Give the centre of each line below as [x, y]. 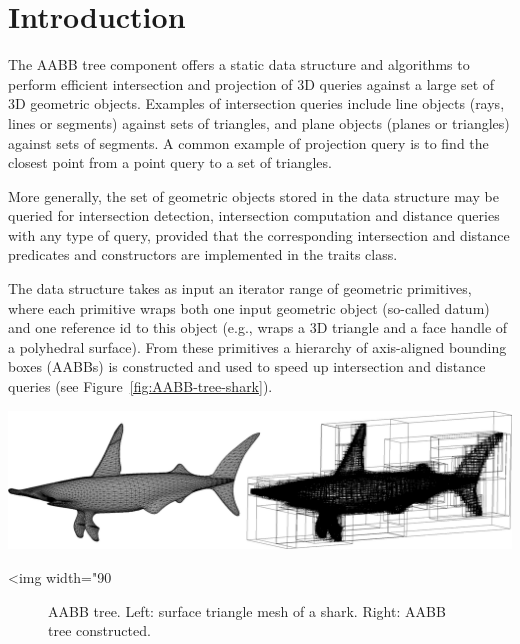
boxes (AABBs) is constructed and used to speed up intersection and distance [247, 366]
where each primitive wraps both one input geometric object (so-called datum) [249, 307]
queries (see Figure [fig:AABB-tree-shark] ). [140, 386]
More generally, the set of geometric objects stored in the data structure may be [253, 195]
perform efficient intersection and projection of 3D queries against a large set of [251, 83]
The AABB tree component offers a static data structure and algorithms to [239, 64]
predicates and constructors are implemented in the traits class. [203, 254]
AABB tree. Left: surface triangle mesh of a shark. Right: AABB [247, 610]
